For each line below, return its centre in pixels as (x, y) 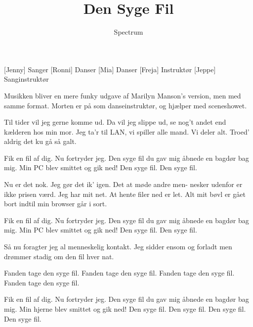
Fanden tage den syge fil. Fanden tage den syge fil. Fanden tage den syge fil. (119, 273)
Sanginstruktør (26, 79)
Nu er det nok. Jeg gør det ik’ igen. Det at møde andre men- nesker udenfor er (123, 184)
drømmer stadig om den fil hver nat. (59, 256)
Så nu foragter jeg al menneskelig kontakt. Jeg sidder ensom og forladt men (118, 247)
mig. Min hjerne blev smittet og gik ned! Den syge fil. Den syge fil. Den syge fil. (125, 309)
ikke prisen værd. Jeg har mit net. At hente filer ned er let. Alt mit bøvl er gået (125, 194)
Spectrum (128, 32)
